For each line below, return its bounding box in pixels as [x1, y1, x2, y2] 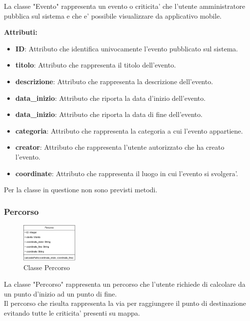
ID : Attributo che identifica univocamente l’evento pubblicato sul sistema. [15, 43, 238, 53]
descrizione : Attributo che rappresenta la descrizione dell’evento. [15, 76, 213, 86]
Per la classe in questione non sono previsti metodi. [4, 184, 158, 195]
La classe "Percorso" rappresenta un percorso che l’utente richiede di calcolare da [4, 279, 246, 289]
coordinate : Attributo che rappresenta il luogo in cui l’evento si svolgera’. [15, 168, 238, 178]
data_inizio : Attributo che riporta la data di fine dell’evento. [15, 109, 203, 119]
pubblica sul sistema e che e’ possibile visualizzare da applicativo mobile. [4, 10, 222, 21]
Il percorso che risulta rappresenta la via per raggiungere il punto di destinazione [4, 298, 246, 308]
